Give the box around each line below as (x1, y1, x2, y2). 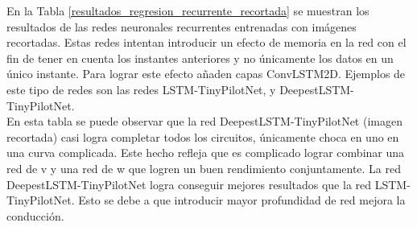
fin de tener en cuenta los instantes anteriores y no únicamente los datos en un (6, 49, 394, 66)
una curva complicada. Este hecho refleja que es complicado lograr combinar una (6, 144, 405, 161)
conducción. (6, 207, 64, 224)
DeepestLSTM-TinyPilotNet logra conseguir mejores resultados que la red (6, 175, 372, 192)
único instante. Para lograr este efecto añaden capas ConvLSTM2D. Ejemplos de (6, 65, 406, 82)
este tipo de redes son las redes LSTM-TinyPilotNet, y (6, 80, 276, 97)
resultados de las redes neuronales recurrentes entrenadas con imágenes (6, 18, 357, 35)
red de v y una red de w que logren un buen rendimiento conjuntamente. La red (6, 159, 402, 176)
